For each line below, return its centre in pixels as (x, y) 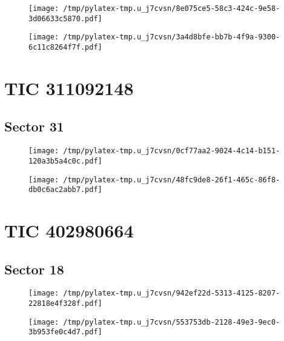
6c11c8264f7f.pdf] (65, 47)
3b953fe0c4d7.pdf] (65, 332)
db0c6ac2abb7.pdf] (65, 190)
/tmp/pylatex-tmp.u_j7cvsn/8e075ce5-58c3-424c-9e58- (172, 8)
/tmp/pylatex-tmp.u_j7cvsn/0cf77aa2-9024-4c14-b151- (172, 151)
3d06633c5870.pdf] (65, 18)
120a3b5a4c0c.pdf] (65, 161)
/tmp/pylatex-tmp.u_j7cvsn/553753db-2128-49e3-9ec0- (172, 322)
